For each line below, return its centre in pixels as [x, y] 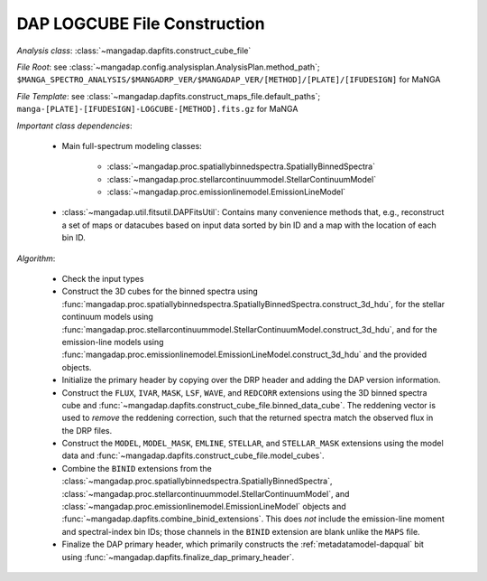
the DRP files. [87, 430]
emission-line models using [113, 342]
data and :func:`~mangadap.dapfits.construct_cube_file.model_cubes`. [193, 455]
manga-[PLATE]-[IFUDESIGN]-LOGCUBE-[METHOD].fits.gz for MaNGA [157, 109]
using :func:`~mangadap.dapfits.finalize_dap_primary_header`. [178, 557]
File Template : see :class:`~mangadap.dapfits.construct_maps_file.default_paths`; [168, 96]
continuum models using [107, 317]
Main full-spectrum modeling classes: [132, 145]
